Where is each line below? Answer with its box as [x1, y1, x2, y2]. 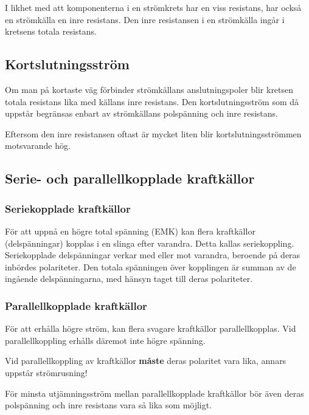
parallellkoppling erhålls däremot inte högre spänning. [5, 334, 206, 346]
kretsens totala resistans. [5, 25, 97, 38]
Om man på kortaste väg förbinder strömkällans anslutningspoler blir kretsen [5, 83, 294, 95]
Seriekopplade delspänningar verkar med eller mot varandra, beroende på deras [5, 249, 300, 261]
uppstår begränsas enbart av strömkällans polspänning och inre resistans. [5, 107, 278, 120]
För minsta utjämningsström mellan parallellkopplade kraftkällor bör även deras [5, 386, 304, 399]
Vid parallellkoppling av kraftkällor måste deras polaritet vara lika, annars [5, 354, 286, 367]
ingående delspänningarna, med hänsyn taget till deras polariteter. [5, 272, 253, 285]
